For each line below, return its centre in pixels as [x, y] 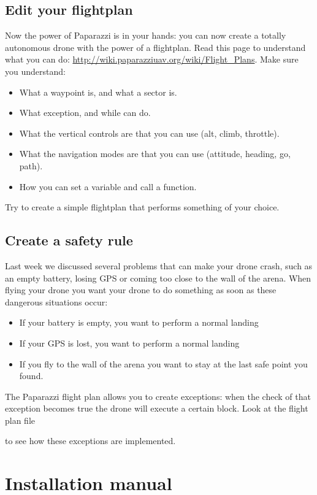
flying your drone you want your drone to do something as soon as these [141, 290]
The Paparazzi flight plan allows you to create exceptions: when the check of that [158, 396]
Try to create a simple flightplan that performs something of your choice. [142, 207]
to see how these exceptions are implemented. [90, 441]
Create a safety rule [69, 240]
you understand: [35, 71]
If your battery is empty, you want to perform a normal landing [139, 322]
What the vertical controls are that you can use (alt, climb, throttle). [149, 133]
